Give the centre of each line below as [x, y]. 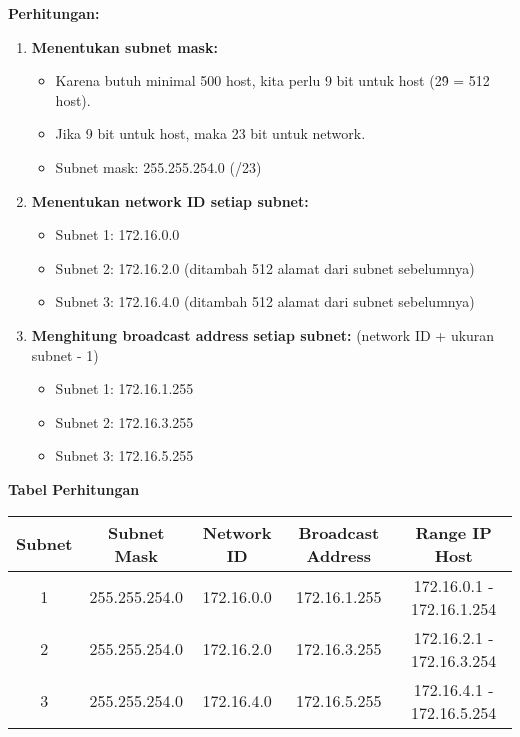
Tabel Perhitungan [74, 488]
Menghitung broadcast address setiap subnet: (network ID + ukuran [263, 334]
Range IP [453, 532]
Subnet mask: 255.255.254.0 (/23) [158, 166]
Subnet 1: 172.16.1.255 [124, 388]
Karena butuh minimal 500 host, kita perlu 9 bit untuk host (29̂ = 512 [272, 80]
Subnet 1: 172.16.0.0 [117, 234]
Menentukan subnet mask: [124, 46]
